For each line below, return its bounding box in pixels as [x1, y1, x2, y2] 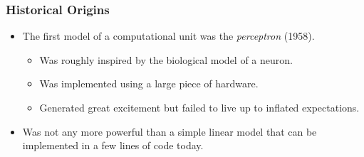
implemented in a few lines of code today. [22, 138, 204, 153]
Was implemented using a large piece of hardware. [39, 76, 259, 91]
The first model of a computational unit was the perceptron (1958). [22, 28, 315, 43]
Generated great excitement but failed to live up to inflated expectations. [39, 100, 360, 114]
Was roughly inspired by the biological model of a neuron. [39, 52, 293, 67]
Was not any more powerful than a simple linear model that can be [22, 124, 317, 139]
